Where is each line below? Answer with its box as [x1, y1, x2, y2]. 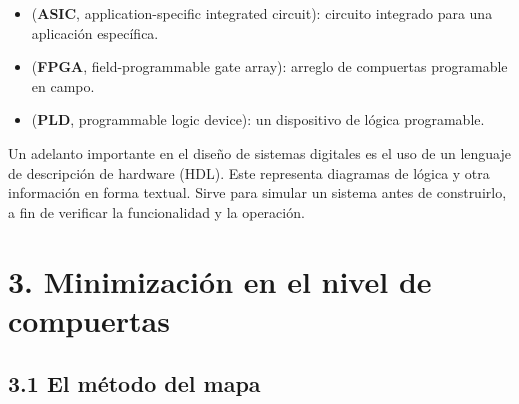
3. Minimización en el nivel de [8, 260, 432, 301]
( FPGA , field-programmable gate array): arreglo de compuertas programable [31, 56, 508, 77]
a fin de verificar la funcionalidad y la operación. [8, 201, 305, 222]
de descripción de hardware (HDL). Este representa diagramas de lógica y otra [8, 162, 490, 183]
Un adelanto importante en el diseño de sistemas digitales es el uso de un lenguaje [8, 142, 511, 163]
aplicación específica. [31, 22, 159, 43]
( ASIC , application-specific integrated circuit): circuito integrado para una [31, 3, 493, 23]
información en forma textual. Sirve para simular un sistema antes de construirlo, [8, 182, 507, 203]
